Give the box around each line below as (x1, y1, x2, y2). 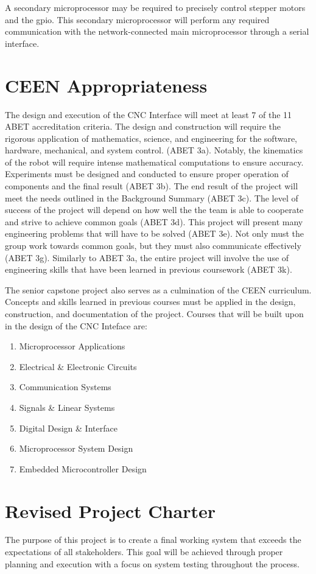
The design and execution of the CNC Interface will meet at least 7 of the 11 (5, 108, 292, 121)
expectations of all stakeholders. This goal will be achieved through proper (5, 545, 283, 558)
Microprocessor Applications (19, 340, 125, 352)
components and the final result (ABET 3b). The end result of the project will (5, 180, 298, 192)
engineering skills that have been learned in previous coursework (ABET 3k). (5, 263, 292, 276)
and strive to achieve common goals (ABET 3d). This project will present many (5, 215, 303, 228)
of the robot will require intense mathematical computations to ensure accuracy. (5, 155, 304, 168)
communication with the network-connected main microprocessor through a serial (5, 25, 309, 38)
